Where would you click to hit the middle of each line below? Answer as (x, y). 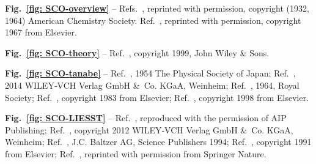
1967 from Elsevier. (41, 32)
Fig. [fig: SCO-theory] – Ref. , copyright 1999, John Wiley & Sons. (137, 52)
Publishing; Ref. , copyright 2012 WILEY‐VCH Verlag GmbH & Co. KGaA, (149, 129)
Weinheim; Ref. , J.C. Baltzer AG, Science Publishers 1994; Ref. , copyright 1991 (158, 142)
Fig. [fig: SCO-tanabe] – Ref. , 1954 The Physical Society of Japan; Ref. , (150, 73)
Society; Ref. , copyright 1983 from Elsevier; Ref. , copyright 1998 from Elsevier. (157, 97)
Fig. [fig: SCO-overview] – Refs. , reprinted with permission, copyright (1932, (157, 8)
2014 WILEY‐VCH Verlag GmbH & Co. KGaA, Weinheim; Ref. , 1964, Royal (152, 85)
